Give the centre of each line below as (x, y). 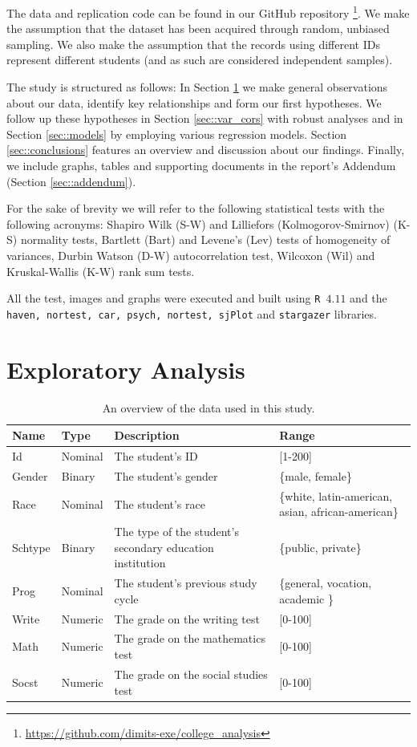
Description (147, 435)
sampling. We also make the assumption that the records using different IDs (193, 44)
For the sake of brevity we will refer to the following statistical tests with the (196, 208)
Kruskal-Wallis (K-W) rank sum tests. (101, 271)
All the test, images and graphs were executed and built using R (164, 298)
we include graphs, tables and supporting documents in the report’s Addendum (201, 165)
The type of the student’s (176, 532)
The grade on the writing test (187, 618)
